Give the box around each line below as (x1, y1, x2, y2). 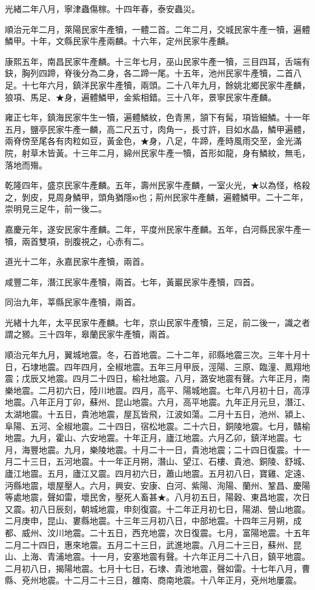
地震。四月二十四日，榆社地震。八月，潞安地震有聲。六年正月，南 (47, 372, 310, 385)
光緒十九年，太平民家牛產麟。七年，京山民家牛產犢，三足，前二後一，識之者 (5, 316, 310, 328)
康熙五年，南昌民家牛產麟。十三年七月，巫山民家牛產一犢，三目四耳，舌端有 (5, 55, 310, 67)
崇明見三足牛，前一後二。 (5, 202, 107, 215)
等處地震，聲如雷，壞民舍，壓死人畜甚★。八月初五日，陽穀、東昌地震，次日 (5, 491, 310, 503)
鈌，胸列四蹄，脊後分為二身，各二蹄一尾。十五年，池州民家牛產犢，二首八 (5, 67, 302, 79)
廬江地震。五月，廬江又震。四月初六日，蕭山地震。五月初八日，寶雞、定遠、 (5, 467, 310, 479)
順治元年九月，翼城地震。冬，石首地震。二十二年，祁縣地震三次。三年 (5, 348, 285, 361)
